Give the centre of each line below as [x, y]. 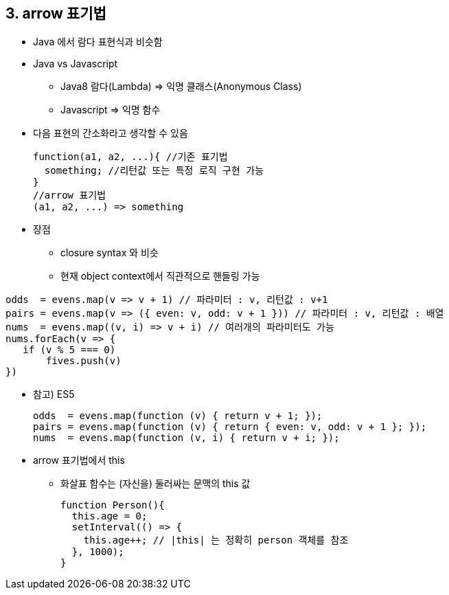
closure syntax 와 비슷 [110, 253]
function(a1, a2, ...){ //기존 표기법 [130, 157]
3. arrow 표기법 [56, 13]
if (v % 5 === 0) [69, 350]
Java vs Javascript [76, 64]
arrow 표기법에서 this [79, 460]
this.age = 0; [110, 516]
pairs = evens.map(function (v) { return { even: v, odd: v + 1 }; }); [230, 427]
